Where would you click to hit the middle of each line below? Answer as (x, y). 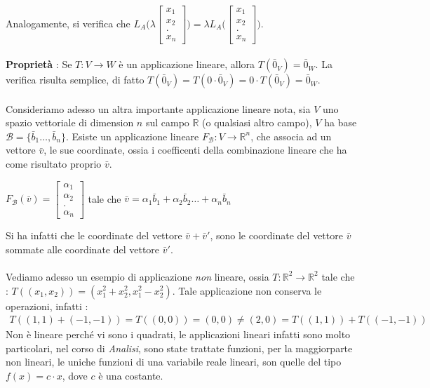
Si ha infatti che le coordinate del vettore (94, 235)
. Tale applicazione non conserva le (247, 290)
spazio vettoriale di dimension (70, 122)
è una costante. (131, 375)
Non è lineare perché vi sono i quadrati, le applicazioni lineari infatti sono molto (178, 334)
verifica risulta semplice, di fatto (75, 80)
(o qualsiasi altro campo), (257, 122)
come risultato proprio (54, 164)
